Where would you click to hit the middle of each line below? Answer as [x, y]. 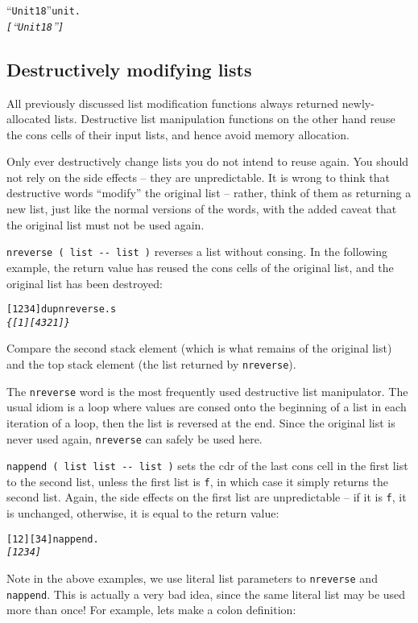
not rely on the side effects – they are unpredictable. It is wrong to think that [198, 177]
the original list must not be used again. [106, 224]
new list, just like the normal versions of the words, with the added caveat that [202, 209]
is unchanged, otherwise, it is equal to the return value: [143, 513]
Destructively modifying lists [129, 69]
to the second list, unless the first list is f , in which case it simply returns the [197, 481]
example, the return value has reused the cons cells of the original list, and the [200, 267]
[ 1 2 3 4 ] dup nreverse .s [62, 309]
